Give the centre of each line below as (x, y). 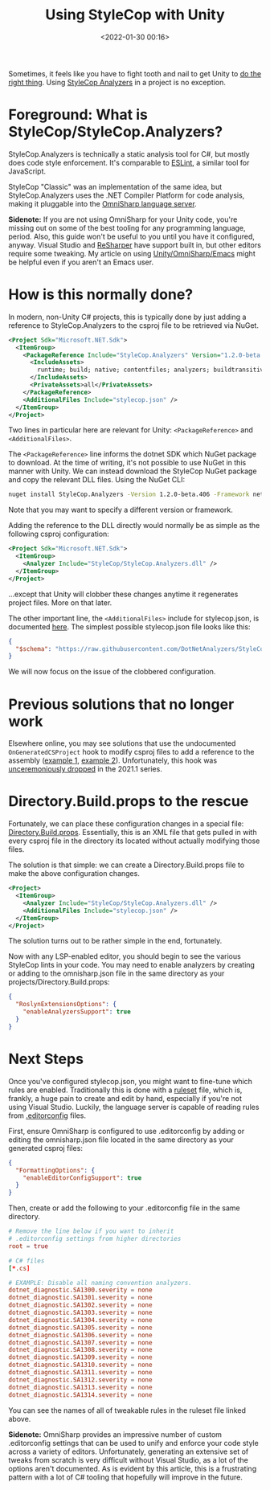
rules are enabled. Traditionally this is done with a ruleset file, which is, (125, 1090)
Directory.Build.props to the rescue (129, 802)
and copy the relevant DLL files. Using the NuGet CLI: (97, 480)
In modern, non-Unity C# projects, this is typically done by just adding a (127, 317)
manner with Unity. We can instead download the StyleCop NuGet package (133, 471)
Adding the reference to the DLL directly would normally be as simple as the (134, 526)
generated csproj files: (45, 1148)
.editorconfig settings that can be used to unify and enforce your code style (133, 1443)
